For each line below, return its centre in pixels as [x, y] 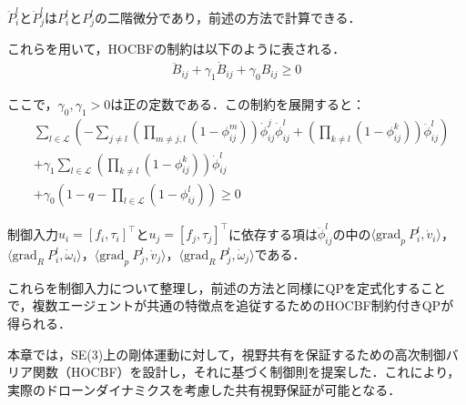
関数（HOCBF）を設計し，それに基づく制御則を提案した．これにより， [246, 372]
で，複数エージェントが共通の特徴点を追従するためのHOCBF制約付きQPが [231, 305]
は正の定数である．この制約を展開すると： [238, 104]
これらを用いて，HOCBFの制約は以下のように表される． [177, 49]
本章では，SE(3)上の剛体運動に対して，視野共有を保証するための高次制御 [227, 354]
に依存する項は [273, 233]
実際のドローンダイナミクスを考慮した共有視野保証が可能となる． [204, 389]
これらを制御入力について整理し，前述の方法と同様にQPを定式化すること [227, 287]
